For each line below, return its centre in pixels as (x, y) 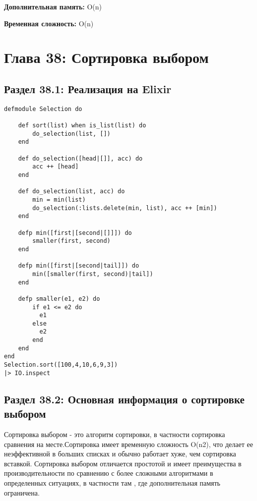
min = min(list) (59, 199)
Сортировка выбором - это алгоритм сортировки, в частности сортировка (115, 434)
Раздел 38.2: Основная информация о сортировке (124, 399)
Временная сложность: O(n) (49, 23)
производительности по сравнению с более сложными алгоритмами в (109, 473)
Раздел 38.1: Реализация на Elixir (88, 88)
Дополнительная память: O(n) (53, 6)
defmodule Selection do (43, 109)
